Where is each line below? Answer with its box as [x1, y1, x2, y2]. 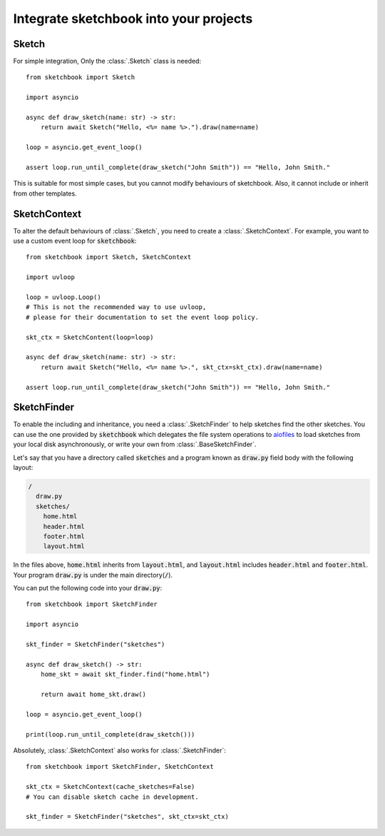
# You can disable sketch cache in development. [26, 792, 199, 801]
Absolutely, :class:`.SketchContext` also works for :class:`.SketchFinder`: [13, 746, 226, 755]
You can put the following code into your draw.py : [13, 584, 163, 593]
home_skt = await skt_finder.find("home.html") [40, 670, 210, 678]
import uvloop [26, 273, 75, 281]
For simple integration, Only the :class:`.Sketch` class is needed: [13, 57, 202, 66]
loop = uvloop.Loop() [26, 293, 101, 301]
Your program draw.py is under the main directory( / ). [13, 570, 173, 579]
